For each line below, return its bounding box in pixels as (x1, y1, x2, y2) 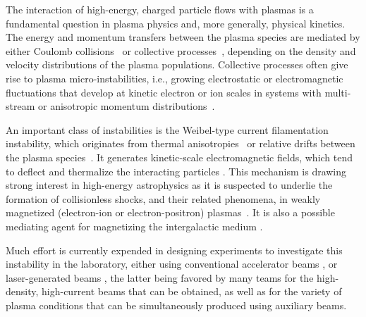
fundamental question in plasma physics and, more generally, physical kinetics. (6, 15, 346, 30)
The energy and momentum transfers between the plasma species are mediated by (6, 30, 360, 44)
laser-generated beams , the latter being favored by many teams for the (6, 270, 314, 285)
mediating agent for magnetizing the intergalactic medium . (6, 218, 263, 233)
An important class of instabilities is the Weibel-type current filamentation (6, 122, 329, 137)
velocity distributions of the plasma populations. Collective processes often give (6, 57, 348, 72)
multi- (324, 85, 351, 99)
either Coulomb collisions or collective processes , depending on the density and (6, 43, 356, 58)
